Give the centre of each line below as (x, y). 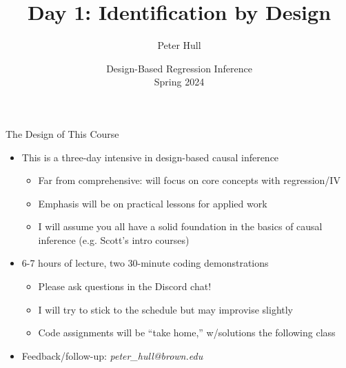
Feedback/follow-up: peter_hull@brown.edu (112, 355)
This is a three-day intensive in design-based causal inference (150, 157)
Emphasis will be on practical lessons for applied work (153, 203)
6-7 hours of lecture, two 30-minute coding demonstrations (145, 263)
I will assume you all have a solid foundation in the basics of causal (180, 226)
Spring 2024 (179, 82)
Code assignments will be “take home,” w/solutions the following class (187, 333)
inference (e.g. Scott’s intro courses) (114, 239)
